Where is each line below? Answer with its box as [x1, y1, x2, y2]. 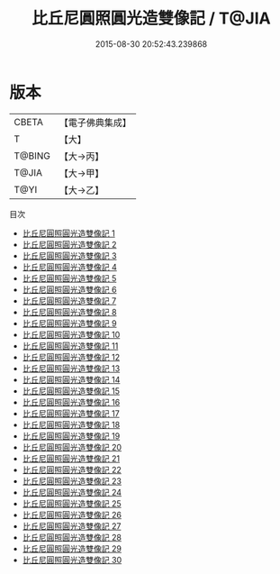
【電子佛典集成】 [59, 116, 132, 129]
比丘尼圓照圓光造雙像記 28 [22, 532, 122, 542]
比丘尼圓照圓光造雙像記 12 [22, 351, 120, 362]
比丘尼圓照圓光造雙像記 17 [22, 407, 120, 419]
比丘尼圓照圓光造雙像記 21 [22, 452, 120, 464]
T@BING [14, 150, 51, 162]
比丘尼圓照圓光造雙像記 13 [22, 362, 121, 374]
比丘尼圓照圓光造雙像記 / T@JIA [31, 8, 272, 29]
